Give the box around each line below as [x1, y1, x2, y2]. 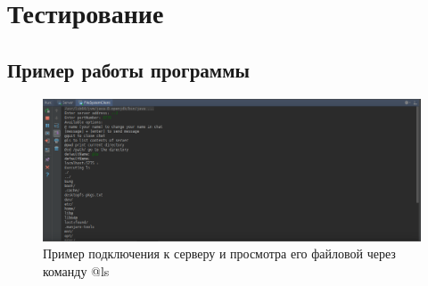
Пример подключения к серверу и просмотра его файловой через [43, 244, 396, 263]
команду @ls [43, 262, 110, 280]
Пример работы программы [7, 55, 250, 83]
